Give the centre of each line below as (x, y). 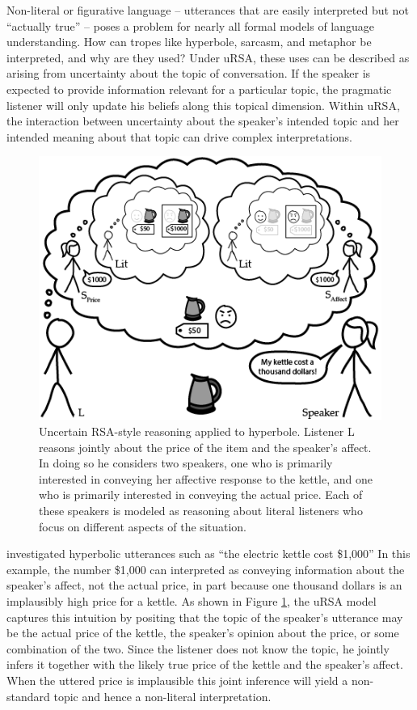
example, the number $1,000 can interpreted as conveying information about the (206, 569)
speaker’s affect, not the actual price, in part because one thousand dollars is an (204, 585)
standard (28, 696)
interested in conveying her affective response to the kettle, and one (206, 478)
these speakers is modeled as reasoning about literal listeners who (201, 511)
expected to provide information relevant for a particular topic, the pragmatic (199, 89)
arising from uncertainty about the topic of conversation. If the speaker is (189, 73)
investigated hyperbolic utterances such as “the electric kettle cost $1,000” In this (208, 554)
